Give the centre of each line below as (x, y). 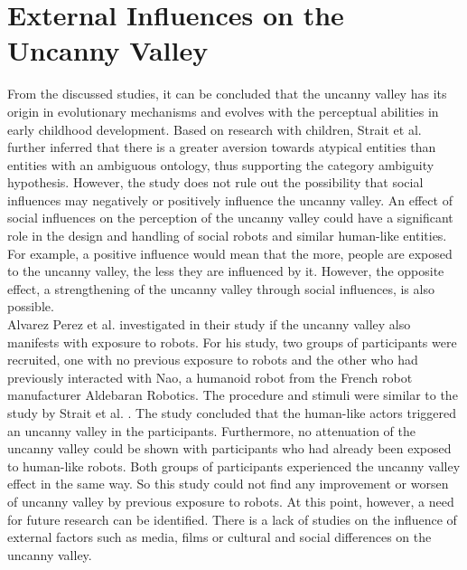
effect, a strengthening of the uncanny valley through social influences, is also (221, 288)
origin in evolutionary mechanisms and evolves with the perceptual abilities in (223, 111)
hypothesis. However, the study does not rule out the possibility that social (215, 182)
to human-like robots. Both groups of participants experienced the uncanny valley (234, 465)
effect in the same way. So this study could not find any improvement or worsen (228, 484)
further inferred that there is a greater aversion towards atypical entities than (222, 147)
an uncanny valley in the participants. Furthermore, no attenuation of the (211, 430)
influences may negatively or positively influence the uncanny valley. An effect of (230, 199)
